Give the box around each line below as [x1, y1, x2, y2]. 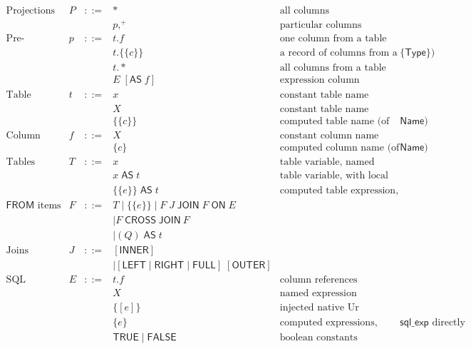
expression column [279, 75, 360, 86]
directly [432, 317, 465, 328]
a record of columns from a [279, 48, 398, 59]
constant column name [279, 131, 379, 141]
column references [279, 274, 358, 285]
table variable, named [279, 157, 375, 168]
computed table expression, [279, 185, 399, 196]
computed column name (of [279, 143, 400, 153]
